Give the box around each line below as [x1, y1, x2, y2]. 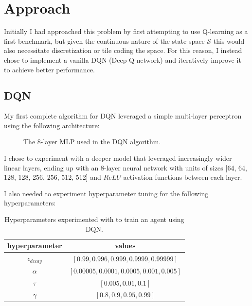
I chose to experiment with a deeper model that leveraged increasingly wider [4, 153, 232, 163]
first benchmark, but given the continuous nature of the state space [4, 35, 205, 46]
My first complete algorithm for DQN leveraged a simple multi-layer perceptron [4, 111, 242, 121]
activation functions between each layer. [123, 172, 242, 182]
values [114, 240, 136, 251]
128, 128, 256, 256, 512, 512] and [4, 172, 101, 182]
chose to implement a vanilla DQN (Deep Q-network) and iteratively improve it [4, 54, 241, 65]
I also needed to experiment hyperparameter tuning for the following [4, 188, 209, 198]
